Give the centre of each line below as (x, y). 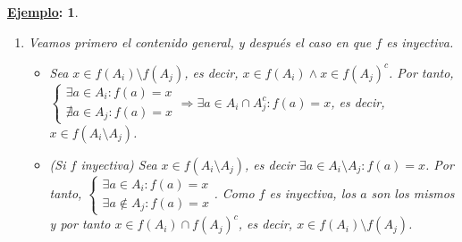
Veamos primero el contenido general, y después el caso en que (200, 42)
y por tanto (80, 224)
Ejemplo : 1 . (43, 12)
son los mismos (413, 193)
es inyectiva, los (313, 193)
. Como (234, 193)
